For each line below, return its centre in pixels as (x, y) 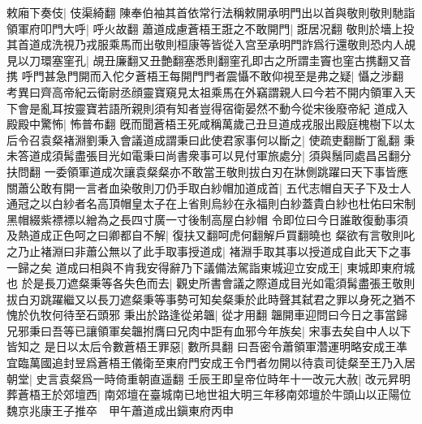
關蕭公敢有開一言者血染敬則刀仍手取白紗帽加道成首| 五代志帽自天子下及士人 (209, 187)
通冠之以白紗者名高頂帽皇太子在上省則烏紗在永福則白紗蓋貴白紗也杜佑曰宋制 (211, 203)
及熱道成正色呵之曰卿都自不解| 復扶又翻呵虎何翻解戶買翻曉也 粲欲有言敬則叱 (211, 235)
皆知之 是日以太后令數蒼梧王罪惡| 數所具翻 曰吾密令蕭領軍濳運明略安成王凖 (207, 346)
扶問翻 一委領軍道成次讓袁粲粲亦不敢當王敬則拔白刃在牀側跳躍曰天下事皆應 (207, 171)
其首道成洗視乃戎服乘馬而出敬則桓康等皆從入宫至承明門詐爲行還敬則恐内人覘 (211, 44)
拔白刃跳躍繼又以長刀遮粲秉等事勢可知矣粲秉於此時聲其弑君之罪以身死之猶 (205, 299)
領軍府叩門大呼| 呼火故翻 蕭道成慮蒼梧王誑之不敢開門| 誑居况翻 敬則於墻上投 (211, 28)
